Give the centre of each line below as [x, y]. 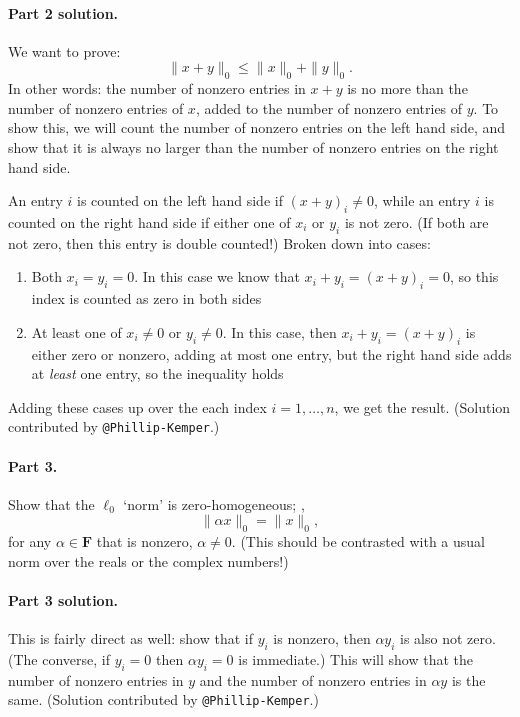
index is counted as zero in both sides [146, 298]
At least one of [76, 331]
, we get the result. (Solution [422, 406]
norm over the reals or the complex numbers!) [148, 560]
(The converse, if [59, 658]
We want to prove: [64, 50]
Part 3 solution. [63, 599]
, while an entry [422, 200]
